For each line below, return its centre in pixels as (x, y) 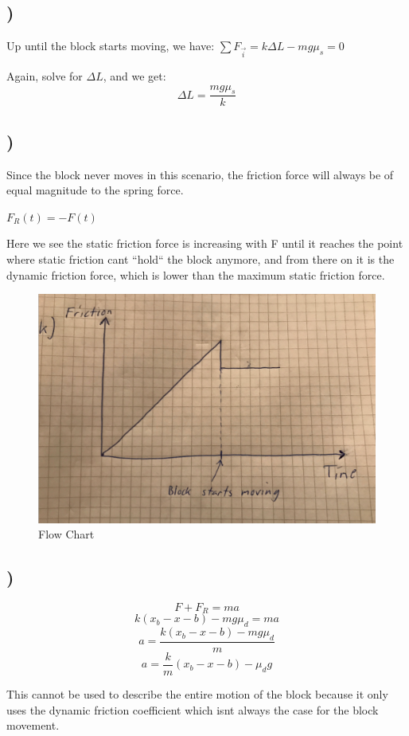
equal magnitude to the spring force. (95, 190)
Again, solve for (45, 75)
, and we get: (134, 75)
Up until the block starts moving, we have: (111, 46)
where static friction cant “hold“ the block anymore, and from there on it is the (201, 258)
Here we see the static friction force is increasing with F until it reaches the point (205, 243)
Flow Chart (66, 534)
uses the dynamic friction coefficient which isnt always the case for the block (193, 709)
